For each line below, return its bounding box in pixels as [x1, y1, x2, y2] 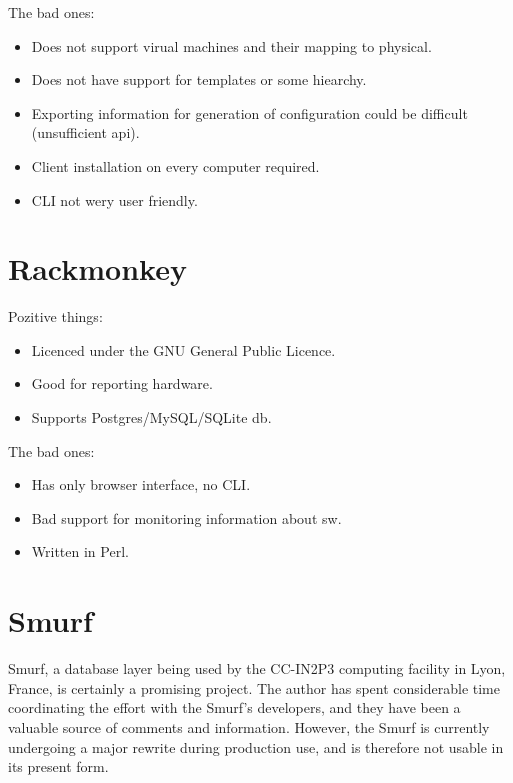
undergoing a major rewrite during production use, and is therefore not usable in [8, 736, 504, 757]
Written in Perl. [31, 541, 129, 562]
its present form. [8, 756, 109, 777]
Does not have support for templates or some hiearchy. [31, 69, 367, 90]
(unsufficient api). [31, 122, 140, 143]
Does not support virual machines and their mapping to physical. [31, 35, 432, 56]
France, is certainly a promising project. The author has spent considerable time [8, 677, 500, 698]
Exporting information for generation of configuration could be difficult [31, 102, 468, 123]
